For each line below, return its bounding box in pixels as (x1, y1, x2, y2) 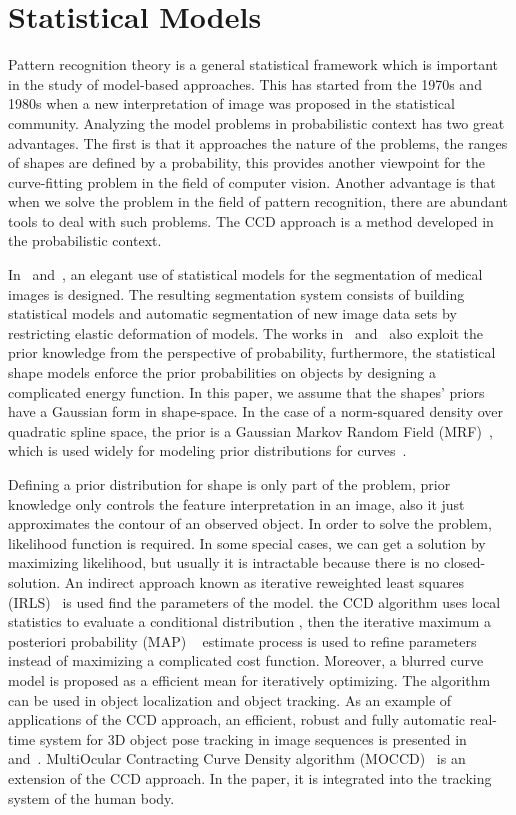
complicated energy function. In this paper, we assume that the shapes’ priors (8, 381, 485, 402)
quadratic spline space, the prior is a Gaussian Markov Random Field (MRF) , (8, 420, 493, 441)
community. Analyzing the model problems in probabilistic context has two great (8, 112, 505, 133)
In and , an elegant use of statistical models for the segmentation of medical (8, 264, 483, 285)
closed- (443, 552, 486, 573)
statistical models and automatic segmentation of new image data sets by (8, 303, 457, 324)
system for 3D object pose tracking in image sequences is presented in (39, 728, 467, 749)
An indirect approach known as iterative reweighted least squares (64, 571, 464, 592)
